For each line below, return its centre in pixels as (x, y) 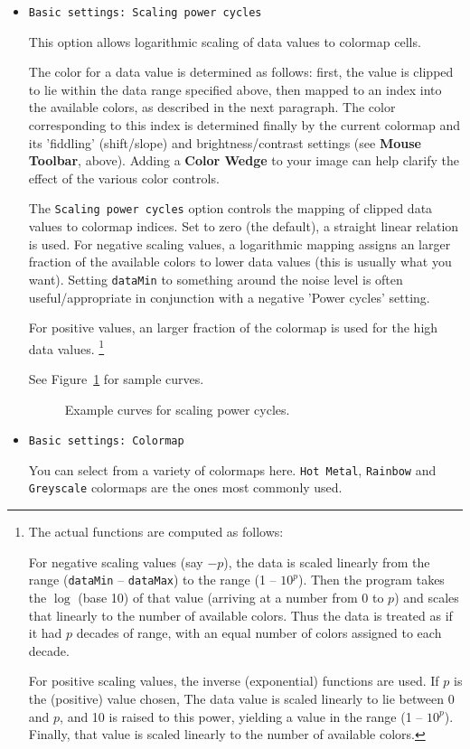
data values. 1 (66, 347)
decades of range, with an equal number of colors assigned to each (259, 633)
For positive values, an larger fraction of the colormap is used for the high (233, 328)
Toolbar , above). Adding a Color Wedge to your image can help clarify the (244, 160)
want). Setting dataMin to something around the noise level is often (216, 279)
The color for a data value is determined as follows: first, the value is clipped (241, 72)
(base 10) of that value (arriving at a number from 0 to (231, 597)
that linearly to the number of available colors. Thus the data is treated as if (240, 615)
